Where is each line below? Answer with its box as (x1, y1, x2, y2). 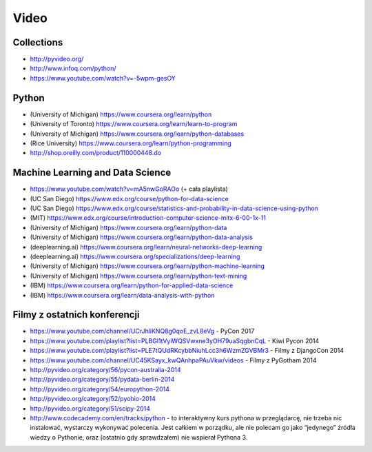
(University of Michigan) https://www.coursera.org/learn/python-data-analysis (30, 233, 253, 241)
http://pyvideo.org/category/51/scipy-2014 (30, 404, 151, 413)
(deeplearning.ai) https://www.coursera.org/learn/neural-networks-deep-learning (30, 243, 262, 251)
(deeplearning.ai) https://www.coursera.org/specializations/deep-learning (30, 252, 240, 260)
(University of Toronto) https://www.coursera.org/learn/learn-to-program (30, 120, 238, 128)
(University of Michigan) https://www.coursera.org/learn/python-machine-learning (30, 262, 265, 270)
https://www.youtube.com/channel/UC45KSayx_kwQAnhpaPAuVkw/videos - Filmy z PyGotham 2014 (30, 356, 317, 364)
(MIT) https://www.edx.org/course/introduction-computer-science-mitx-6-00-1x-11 (30, 214, 267, 222)
